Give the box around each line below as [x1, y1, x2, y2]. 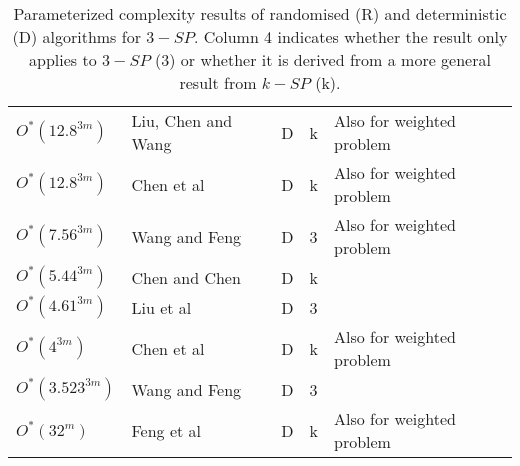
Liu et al [131, 295, 192, 319]
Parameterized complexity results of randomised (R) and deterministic [13, 2, 507, 25]
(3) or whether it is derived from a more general [155, 48, 491, 71]
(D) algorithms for [12, 25, 141, 48]
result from [179, 71, 257, 94]
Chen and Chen [131, 265, 241, 289]
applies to [29, 48, 97, 71]
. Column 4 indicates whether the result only [193, 25, 508, 48]
